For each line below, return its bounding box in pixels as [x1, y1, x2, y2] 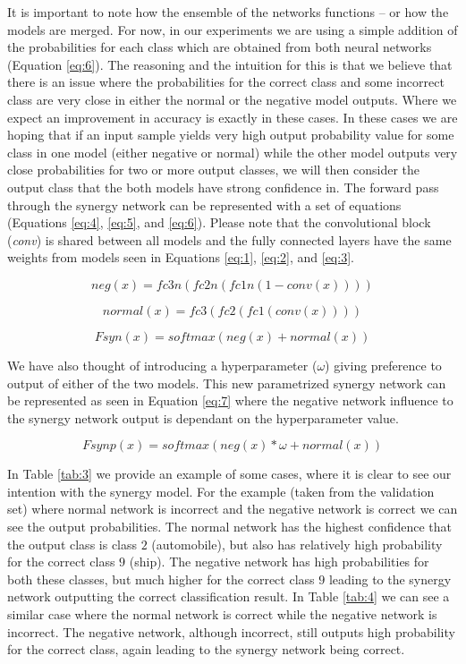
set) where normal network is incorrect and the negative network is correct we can [7, 499, 458, 518]
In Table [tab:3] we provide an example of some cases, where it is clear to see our [7, 464, 452, 483]
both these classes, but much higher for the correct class [7, 569, 315, 588]
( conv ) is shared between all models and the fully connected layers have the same [7, 230, 452, 249]
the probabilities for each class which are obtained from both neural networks [7, 38, 432, 56]
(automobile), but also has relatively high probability [151, 534, 443, 553]
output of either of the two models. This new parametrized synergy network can [7, 373, 446, 392]
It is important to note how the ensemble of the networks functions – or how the [7, 3, 449, 21]
